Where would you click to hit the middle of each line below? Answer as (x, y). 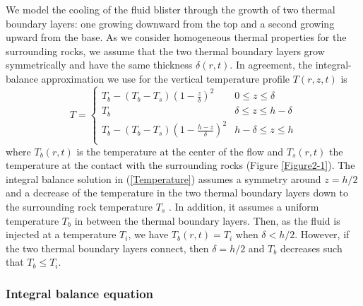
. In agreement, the (271, 65)
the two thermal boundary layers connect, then (107, 248)
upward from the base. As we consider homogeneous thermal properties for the (176, 37)
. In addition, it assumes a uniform (244, 207)
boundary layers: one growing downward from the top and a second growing (170, 23)
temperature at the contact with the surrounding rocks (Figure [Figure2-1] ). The (180, 165)
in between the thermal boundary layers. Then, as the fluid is (207, 220)
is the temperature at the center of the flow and (180, 151)
